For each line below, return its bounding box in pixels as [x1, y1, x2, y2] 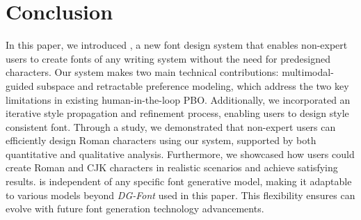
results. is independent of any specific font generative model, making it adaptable [6, 174, 352, 189]
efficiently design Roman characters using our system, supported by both [6, 133, 316, 148]
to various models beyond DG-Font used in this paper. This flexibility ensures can [6, 187, 355, 202]
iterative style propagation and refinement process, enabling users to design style [6, 106, 349, 120]
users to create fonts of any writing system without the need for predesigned [6, 51, 330, 65]
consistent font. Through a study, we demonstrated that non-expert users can [6, 119, 336, 134]
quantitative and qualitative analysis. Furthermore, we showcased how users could [6, 146, 355, 161]
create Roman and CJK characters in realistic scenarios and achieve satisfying [6, 160, 338, 175]
